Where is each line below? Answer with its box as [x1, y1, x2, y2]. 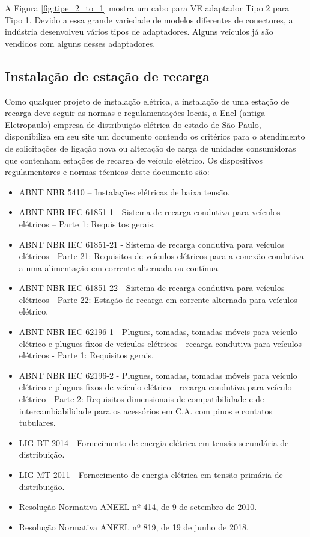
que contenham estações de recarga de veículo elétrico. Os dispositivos [5, 153, 263, 166]
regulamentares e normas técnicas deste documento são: [5, 165, 210, 178]
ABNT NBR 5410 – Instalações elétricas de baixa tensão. [19, 185, 230, 198]
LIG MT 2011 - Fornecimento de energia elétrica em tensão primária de [19, 468, 283, 481]
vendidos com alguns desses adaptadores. [5, 37, 156, 49]
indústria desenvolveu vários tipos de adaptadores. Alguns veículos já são [5, 25, 273, 38]
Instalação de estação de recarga [5, 66, 210, 85]
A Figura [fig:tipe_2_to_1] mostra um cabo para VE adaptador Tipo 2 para [5, 2, 290, 14]
